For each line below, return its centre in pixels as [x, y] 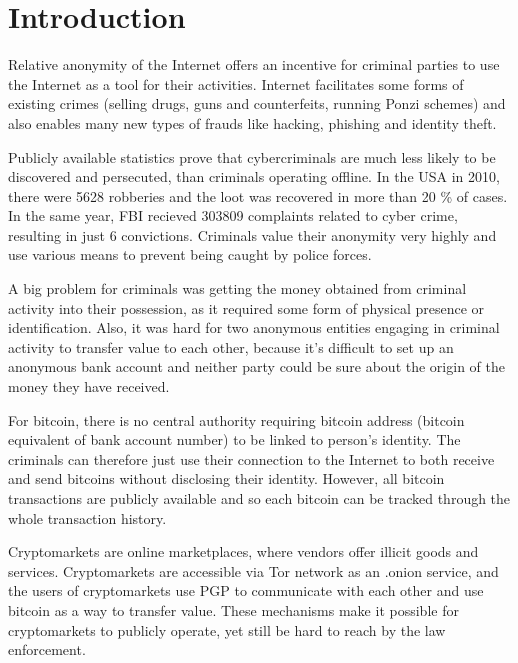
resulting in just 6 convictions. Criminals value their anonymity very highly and [252, 234]
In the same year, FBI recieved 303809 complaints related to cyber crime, [233, 215]
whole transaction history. [87, 517]
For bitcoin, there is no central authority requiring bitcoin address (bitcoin [236, 419]
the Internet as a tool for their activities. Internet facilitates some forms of [236, 83]
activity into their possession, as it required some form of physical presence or [246, 307]
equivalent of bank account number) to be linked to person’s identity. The [234, 439]
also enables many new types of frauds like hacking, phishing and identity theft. [252, 122]
